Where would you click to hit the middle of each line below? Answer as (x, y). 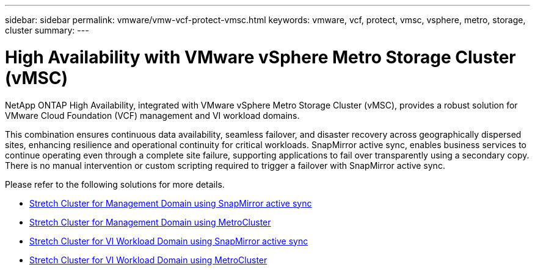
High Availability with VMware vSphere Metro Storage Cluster (260, 57)
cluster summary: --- (47, 30)
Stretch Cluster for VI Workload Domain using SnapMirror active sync (169, 241)
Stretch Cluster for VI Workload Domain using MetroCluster (148, 260)
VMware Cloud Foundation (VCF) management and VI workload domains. (152, 115)
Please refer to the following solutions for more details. (115, 184)
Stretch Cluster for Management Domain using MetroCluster (150, 222)
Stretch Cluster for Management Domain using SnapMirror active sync (171, 203)
